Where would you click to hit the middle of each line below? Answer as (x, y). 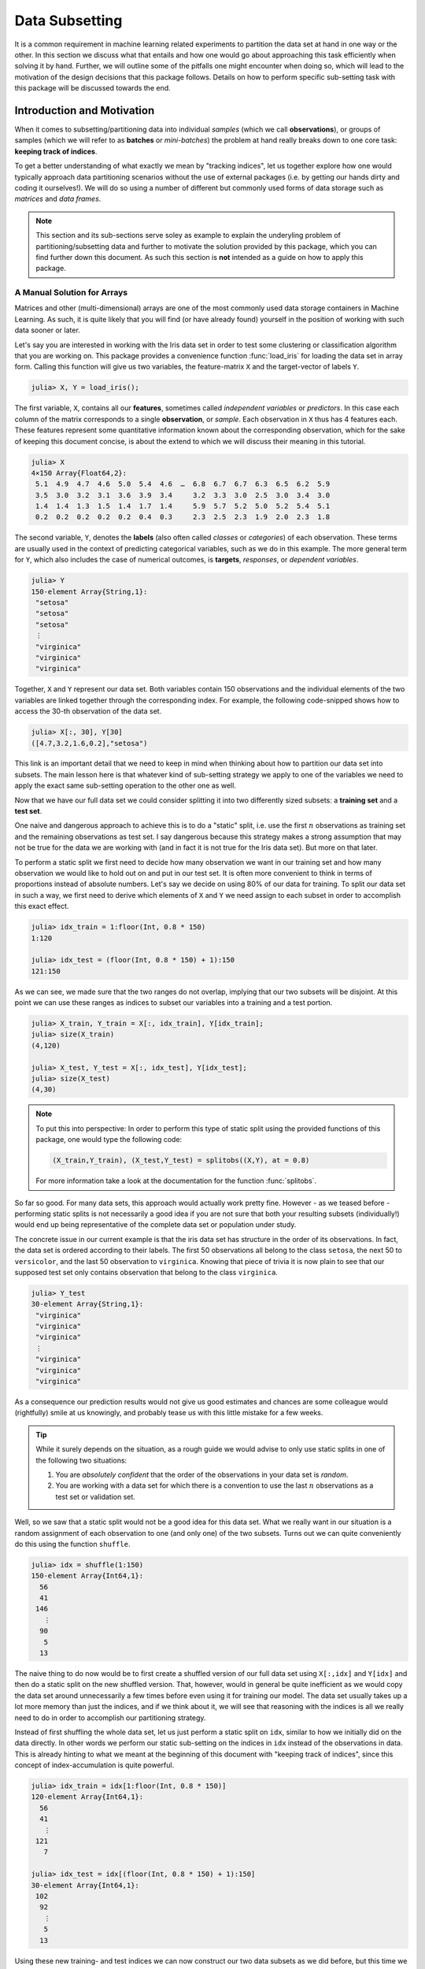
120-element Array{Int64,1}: (87, 1797)
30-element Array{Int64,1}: (85, 1885)
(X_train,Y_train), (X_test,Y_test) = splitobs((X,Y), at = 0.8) (181, 1161)
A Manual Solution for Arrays (71, 293)
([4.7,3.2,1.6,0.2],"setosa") (89, 743)
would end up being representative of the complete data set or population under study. (155, 1225)
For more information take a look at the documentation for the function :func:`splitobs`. (176, 1181)
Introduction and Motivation (85, 110)
